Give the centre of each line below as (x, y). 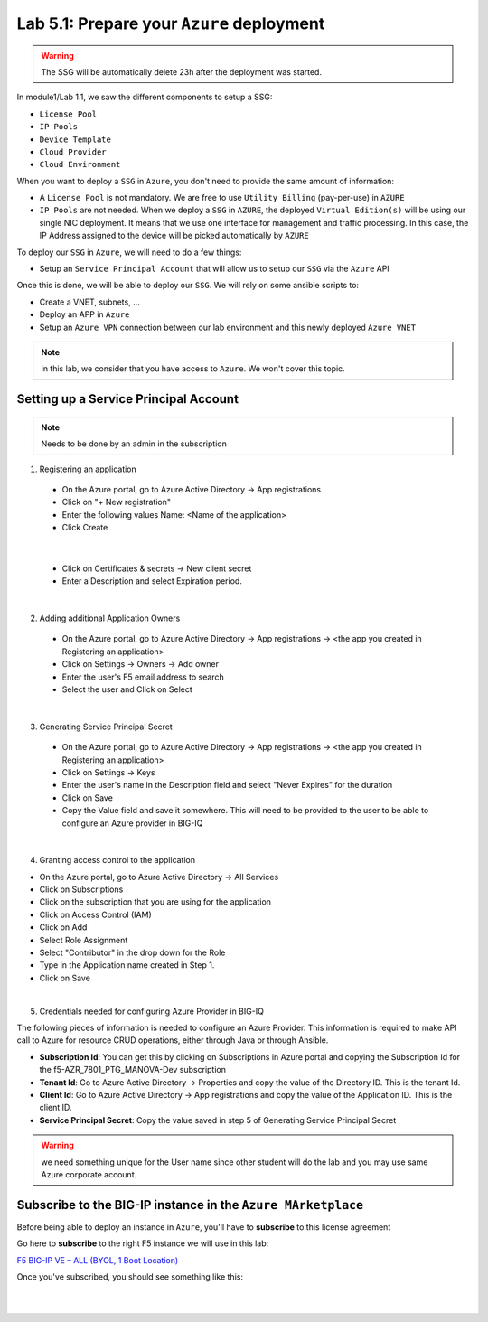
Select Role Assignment (84, 940)
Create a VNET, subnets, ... (89, 302)
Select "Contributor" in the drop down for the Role (132, 952)
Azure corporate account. (89, 1174)
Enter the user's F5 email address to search (143, 677)
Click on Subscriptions (81, 889)
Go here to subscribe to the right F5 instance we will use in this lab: (143, 1243)
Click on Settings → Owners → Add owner (140, 664)
